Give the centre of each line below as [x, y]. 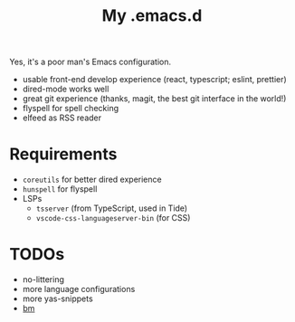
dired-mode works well [66, 89]
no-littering [43, 279]
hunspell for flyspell [60, 189]
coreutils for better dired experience [92, 180]
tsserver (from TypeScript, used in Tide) [112, 208]
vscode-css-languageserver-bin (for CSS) [113, 218]
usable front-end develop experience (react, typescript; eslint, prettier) [154, 80]
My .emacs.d [152, 16]
